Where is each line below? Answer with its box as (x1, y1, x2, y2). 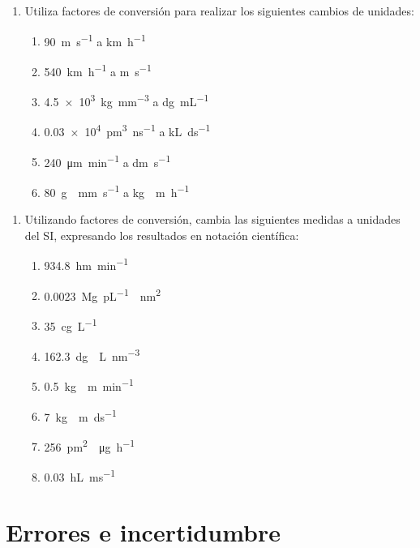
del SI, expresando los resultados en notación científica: (24, 226, 299, 243)
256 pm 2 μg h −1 (44, 435, 135, 455)
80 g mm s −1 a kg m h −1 (44, 181, 190, 200)
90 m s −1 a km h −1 (44, 30, 146, 49)
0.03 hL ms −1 (44, 466, 116, 485)
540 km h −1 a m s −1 (44, 60, 152, 79)
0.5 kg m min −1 (44, 375, 134, 394)
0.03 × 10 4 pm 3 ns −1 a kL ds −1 (44, 121, 211, 139)
